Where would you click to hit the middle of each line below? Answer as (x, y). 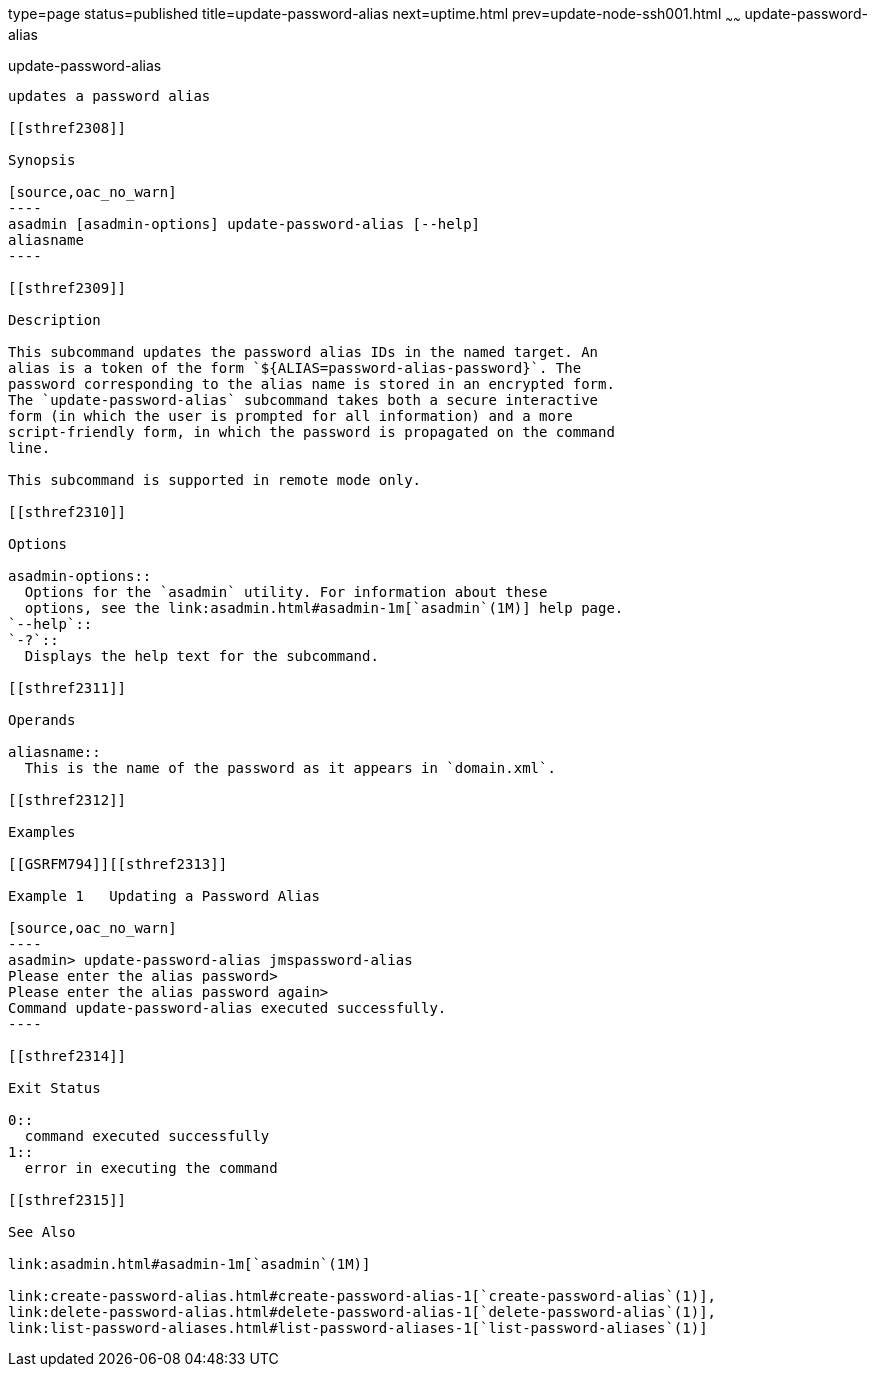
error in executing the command (151, 1167)
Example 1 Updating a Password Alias (164, 895)
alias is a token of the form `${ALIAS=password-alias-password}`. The (295, 367)
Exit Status (54, 1087)
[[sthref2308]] (67, 127)
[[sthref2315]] (67, 1199)
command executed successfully (147, 1135)
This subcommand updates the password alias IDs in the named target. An (303, 351)
